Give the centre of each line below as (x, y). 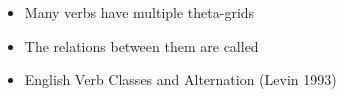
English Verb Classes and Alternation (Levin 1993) (180, 79)
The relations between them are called (141, 45)
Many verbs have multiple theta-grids (139, 12)
